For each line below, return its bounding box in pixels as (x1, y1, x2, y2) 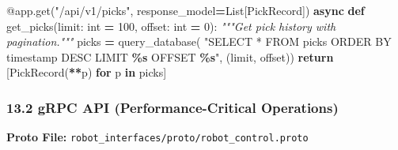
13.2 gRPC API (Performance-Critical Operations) (6, 97, 339, 117)
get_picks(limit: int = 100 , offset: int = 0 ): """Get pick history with (6, 17, 336, 34)
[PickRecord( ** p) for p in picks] (6, 64, 167, 81)
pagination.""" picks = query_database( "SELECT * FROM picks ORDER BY (6, 33, 392, 50)
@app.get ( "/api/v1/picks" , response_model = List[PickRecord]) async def (6, 2, 365, 18)
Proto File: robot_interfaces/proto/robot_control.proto (6, 129, 309, 145)
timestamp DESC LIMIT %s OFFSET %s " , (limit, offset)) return (6, 48, 334, 65)
